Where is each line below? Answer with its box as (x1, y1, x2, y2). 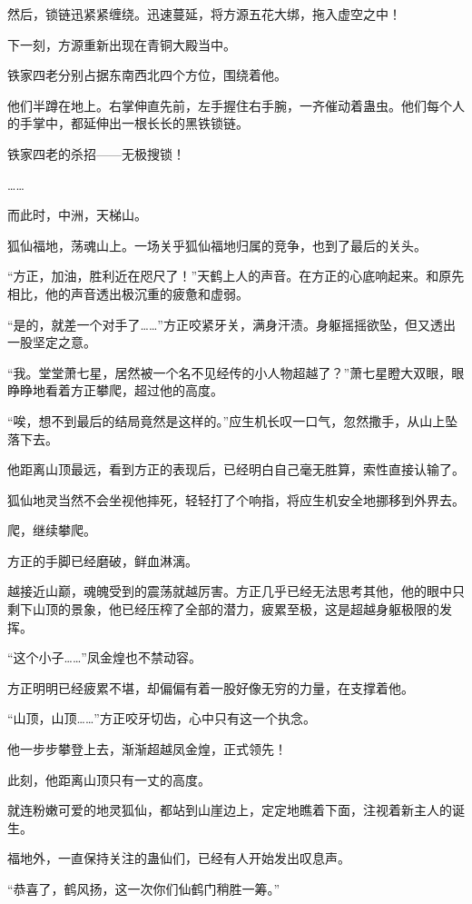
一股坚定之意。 (7, 333, 96, 352)
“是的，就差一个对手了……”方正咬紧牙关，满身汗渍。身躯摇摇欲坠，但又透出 (7, 314, 456, 333)
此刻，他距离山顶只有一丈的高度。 (7, 770, 211, 789)
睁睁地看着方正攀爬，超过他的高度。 (7, 381, 223, 400)
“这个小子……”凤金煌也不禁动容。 (7, 648, 202, 667)
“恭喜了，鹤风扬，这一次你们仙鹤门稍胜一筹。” (7, 879, 280, 898)
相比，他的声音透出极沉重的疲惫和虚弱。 (7, 283, 249, 303)
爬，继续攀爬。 (7, 521, 96, 540)
